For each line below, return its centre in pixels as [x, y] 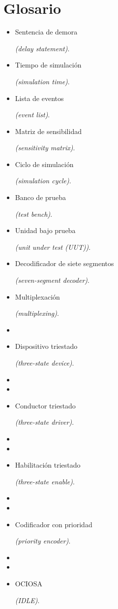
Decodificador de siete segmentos [64, 263]
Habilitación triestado [48, 465]
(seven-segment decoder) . [52, 280]
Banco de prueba [41, 197]
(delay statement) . [42, 48]
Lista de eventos [39, 98]
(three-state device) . [44, 363]
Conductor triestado [45, 405]
